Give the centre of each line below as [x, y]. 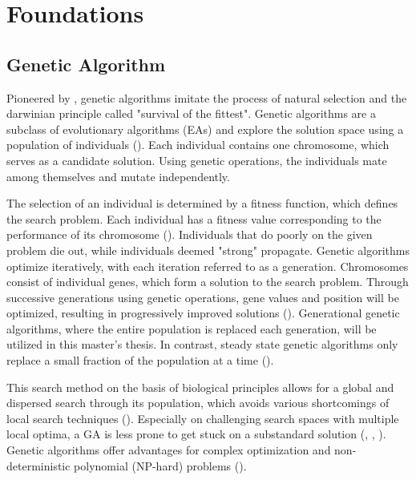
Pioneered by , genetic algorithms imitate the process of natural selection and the [207, 97]
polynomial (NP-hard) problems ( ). [160, 465]
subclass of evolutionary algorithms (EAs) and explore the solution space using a [205, 129]
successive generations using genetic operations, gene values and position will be [203, 297]
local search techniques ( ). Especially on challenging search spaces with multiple [203, 418]
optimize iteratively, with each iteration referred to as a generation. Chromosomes [208, 266]
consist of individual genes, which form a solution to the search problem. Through [208, 282]
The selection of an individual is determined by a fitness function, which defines [202, 203]
